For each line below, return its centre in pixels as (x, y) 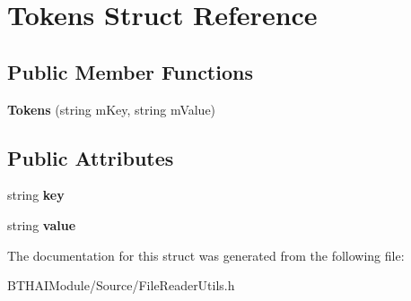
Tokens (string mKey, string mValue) (112, 109)
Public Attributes (91, 157)
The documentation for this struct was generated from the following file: (206, 255)
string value (42, 224)
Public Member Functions (130, 71)
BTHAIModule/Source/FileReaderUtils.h (121, 285)
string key (36, 195)
